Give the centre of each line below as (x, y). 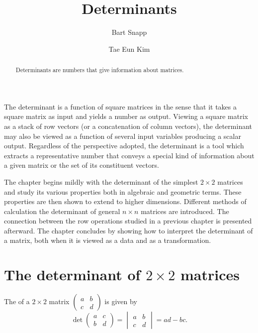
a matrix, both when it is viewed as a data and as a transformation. (108, 240)
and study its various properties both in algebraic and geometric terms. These (123, 191)
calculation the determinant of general (62, 211)
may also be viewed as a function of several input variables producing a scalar (123, 136)
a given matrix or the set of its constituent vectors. (82, 165)
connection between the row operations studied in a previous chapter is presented (128, 221)
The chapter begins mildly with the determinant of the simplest (101, 181)
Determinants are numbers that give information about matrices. (100, 70)
